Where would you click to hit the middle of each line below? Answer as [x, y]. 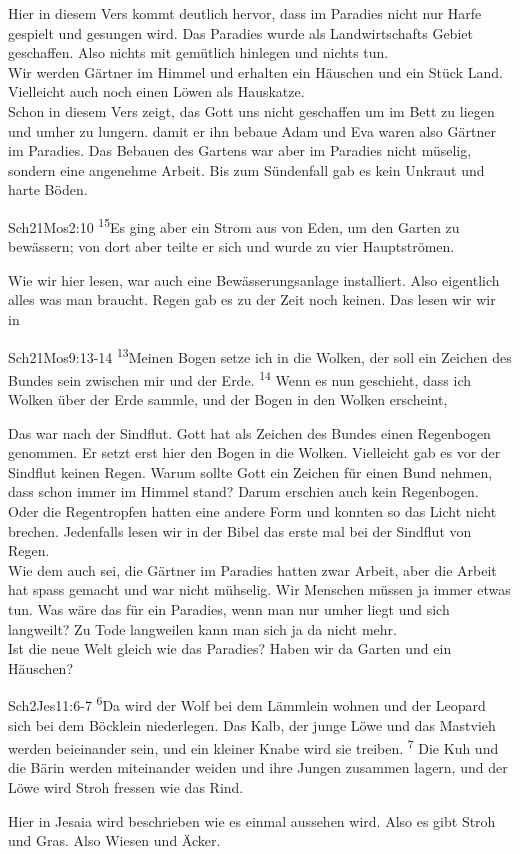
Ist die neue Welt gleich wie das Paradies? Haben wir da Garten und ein [230, 648]
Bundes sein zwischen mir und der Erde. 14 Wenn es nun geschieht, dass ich [240, 378]
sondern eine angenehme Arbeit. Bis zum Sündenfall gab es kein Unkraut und [246, 169]
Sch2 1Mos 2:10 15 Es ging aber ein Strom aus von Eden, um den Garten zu [234, 225]
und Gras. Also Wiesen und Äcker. [114, 840]
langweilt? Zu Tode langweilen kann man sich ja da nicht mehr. [203, 628]
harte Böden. [48, 189]
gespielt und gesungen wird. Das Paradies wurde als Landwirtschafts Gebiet [240, 32]
